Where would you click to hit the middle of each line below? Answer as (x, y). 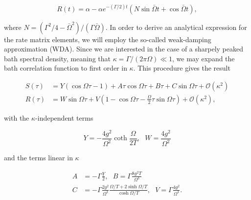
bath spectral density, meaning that (57, 58)
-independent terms (64, 117)
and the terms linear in (38, 158)
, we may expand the (204, 58)
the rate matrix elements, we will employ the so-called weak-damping (108, 39)
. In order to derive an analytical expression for (176, 27)
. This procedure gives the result (182, 68)
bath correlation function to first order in (66, 68)
